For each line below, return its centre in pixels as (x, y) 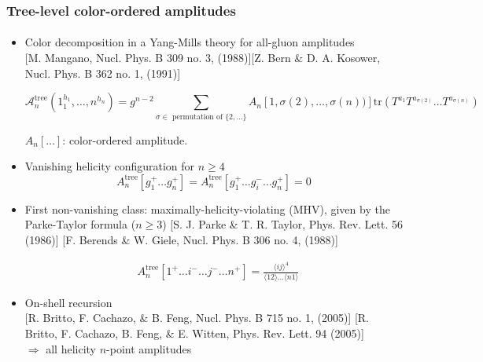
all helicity (71, 348)
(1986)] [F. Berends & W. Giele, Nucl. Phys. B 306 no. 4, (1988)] (181, 239)
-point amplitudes (149, 348)
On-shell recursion (68, 302)
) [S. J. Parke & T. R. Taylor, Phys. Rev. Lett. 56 (283, 224)
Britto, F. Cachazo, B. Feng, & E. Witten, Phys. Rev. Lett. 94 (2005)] (194, 333)
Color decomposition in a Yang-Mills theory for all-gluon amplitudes (190, 42)
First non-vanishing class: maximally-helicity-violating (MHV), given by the (207, 208)
